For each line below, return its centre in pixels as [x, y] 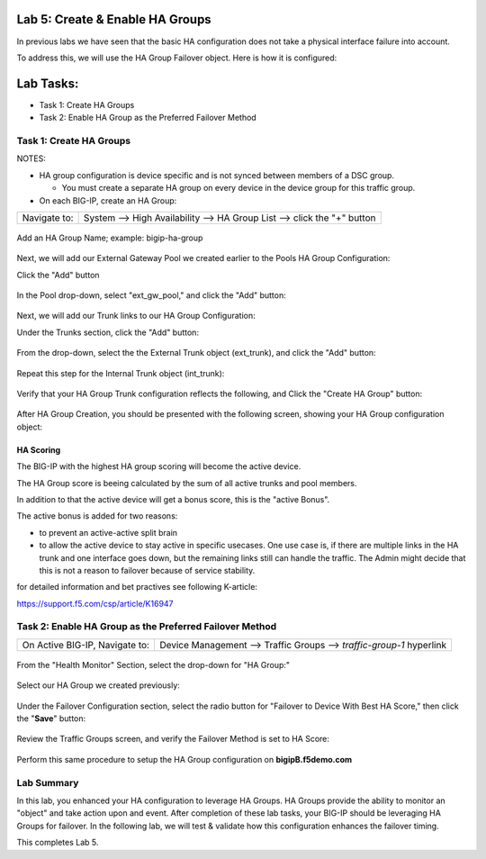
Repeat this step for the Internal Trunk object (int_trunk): [121, 373]
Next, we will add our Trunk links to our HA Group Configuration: [136, 316]
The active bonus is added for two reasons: [97, 516]
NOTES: [31, 158]
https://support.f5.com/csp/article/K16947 [95, 603]
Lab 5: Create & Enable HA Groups [114, 19]
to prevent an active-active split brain [108, 532]
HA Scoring [39, 449]
